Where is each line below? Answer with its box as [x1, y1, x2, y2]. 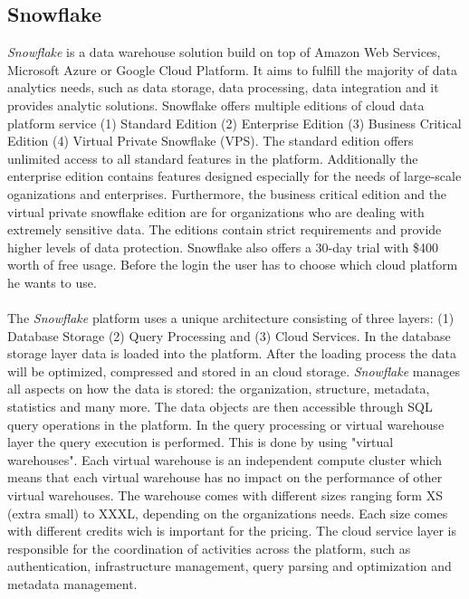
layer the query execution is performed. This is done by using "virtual [7, 433, 394, 452]
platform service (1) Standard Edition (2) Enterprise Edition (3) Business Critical [7, 113, 462, 132]
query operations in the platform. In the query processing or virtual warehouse [7, 414, 445, 433]
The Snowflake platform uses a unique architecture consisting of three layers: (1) [7, 309, 455, 328]
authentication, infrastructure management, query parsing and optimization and [7, 556, 452, 575]
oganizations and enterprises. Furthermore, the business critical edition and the [7, 184, 447, 203]
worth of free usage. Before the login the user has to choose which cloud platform [7, 255, 458, 274]
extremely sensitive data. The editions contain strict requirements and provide [7, 220, 442, 239]
